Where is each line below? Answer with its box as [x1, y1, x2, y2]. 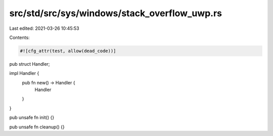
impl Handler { [9, 70, 39, 76]
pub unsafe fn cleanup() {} [9, 124, 65, 130]
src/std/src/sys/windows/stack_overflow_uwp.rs [9, 8, 222, 19]
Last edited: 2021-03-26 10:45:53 [9, 25, 79, 31]
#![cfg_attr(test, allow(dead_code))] [20, 48, 116, 54]
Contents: [9, 34, 30, 40]
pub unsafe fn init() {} [9, 114, 55, 121]
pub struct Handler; [9, 61, 50, 67]
